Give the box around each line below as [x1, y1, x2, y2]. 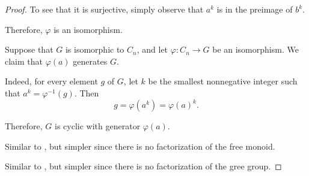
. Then [74, 86, 99, 99]
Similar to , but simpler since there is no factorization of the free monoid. [5, 139, 275, 152]
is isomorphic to [65, 43, 124, 56]
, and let [136, 43, 168, 56]
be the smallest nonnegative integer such [148, 75, 298, 87]
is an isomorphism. [54, 23, 123, 35]
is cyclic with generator [55, 120, 141, 132]
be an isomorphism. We [212, 43, 299, 56]
